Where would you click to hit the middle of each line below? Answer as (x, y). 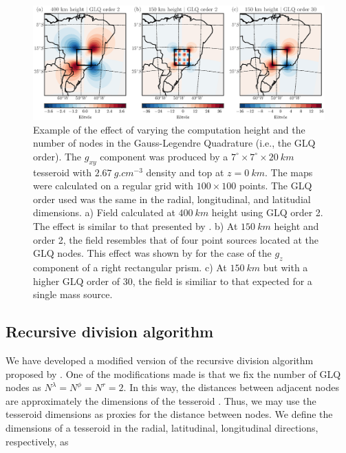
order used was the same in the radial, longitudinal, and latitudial (172, 199)
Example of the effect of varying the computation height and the (169, 129)
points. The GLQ (275, 186)
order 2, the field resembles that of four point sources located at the (176, 239)
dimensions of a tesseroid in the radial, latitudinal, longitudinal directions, (162, 427)
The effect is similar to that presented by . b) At (136, 225)
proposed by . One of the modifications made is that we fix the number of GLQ (173, 373)
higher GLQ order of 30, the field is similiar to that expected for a (173, 281)
